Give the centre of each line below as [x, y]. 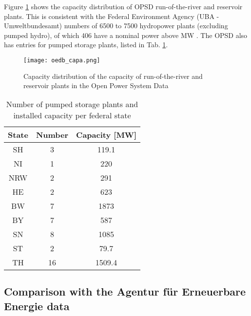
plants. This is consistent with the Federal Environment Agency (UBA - [112, 16]
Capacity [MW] [106, 134]
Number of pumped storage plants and [72, 104]
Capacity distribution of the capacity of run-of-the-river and [113, 76]
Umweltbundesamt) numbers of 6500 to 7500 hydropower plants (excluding [116, 26]
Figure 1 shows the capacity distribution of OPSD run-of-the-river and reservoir [123, 6]
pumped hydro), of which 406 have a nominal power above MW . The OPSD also [126, 35]
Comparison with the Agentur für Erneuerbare [125, 291]
